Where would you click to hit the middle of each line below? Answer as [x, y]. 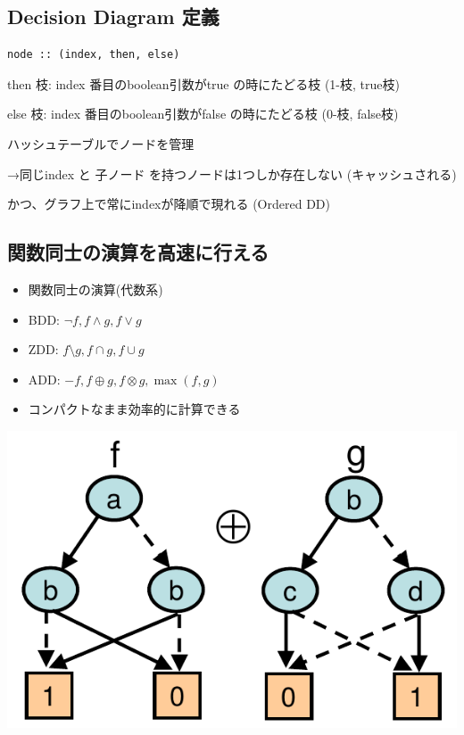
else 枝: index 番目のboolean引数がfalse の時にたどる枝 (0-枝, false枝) [203, 114]
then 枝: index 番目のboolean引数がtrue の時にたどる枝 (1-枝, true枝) [203, 83]
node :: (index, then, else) [94, 55]
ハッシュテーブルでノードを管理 [101, 143]
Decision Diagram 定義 [113, 17]
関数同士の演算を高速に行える [138, 252]
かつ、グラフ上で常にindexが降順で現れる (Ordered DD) [169, 204]
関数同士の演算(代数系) [95, 289]
